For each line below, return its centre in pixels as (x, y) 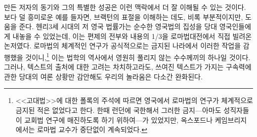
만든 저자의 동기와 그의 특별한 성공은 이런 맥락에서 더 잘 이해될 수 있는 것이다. (125, 7)
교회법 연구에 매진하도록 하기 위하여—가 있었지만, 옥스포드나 (119, 120)
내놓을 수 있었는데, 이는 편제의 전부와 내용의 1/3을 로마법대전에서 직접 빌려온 (132, 36)
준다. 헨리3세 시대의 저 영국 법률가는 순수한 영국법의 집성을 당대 (118, 26)
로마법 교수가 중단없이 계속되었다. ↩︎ (92, 129)
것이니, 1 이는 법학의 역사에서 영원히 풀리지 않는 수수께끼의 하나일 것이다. (138, 56)
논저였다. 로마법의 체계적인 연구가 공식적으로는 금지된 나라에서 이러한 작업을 (123, 46)
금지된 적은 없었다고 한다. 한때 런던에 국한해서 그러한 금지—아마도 (118, 110)
